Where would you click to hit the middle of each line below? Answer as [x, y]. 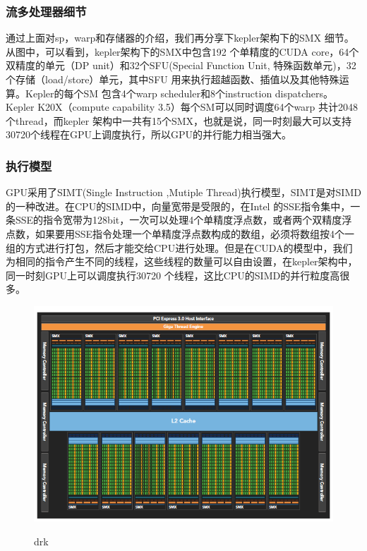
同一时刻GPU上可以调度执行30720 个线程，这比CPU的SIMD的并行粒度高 [173, 275]
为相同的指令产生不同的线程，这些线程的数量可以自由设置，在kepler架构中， [182, 261]
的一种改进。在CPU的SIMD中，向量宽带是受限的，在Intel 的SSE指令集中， [178, 206]
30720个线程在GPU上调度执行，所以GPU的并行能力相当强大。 [149, 134]
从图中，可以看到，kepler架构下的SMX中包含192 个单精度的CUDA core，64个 [182, 51]
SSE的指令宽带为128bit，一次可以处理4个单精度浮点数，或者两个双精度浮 [183, 220]
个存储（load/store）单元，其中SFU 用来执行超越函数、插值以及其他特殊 [173, 79]
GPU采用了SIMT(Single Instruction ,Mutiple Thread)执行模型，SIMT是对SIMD [183, 192]
